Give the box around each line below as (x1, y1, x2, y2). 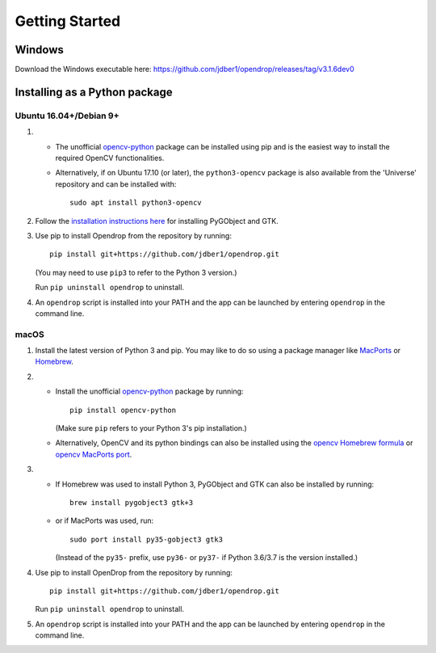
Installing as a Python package (15, 85, 173, 99)
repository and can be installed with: (55, 179, 177, 189)
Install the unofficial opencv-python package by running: (55, 386, 244, 396)
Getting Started (15, 12, 121, 30)
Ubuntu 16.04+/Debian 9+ (15, 110, 120, 121)
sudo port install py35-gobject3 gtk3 (69, 534, 224, 544)
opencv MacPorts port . (55, 449, 132, 459)
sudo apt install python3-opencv (69, 198, 202, 208)
